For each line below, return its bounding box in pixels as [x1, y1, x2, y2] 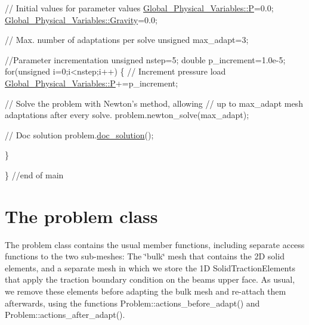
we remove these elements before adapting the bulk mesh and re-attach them [5, 285, 286, 298]
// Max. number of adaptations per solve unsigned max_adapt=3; [5, 33, 249, 46]
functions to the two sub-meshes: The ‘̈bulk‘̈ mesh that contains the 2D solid [5, 250, 285, 262]
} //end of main [5, 168, 64, 181]
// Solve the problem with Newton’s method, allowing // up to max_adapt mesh [5, 97, 303, 109]
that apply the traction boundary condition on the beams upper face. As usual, [5, 273, 295, 286]
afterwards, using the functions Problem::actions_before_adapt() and [5, 296, 260, 309]
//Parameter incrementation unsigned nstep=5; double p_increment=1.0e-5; [5, 53, 286, 66]
